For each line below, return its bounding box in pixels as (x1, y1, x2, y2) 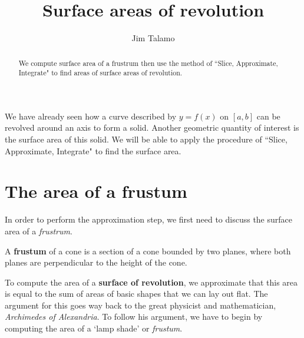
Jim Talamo (131, 32, 175, 44)
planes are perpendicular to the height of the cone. (5, 256, 187, 269)
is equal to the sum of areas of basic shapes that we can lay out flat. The (5, 287, 268, 300)
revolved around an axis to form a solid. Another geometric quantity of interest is (5, 121, 299, 134)
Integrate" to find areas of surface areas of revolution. (18, 68, 183, 78)
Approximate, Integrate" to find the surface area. (5, 144, 181, 157)
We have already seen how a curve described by (5, 110, 177, 122)
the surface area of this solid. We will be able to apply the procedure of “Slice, (5, 133, 288, 145)
